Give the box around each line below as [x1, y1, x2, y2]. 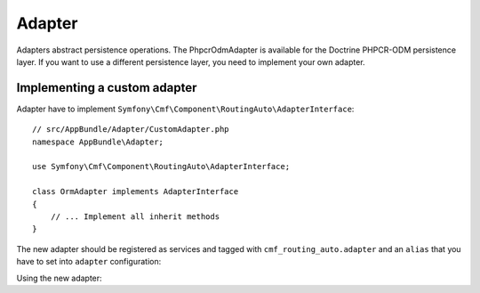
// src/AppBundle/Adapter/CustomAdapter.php [32, 125, 230, 134]
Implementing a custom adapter [16, 80, 197, 95]
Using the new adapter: [16, 273, 102, 283]
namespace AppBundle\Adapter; [32, 136, 164, 147]
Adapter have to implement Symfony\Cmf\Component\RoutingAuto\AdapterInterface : [16, 103, 355, 114]
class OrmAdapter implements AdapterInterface [32, 187, 239, 197]
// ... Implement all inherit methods [50, 211, 220, 222]
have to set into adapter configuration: [16, 256, 162, 267]
